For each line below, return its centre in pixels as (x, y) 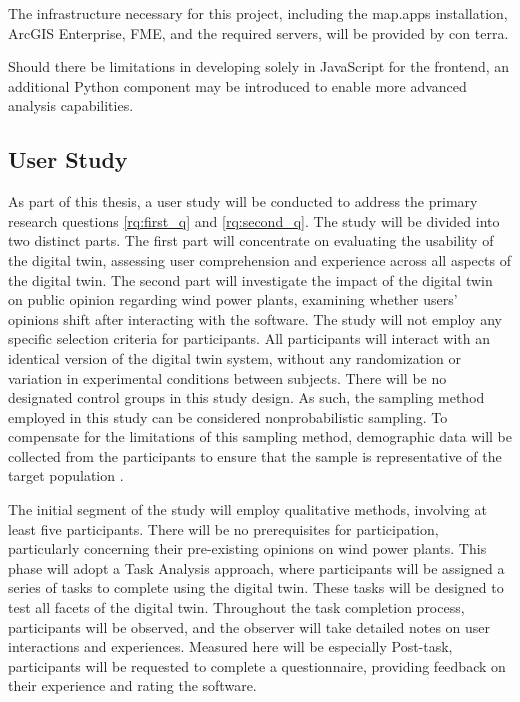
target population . (66, 475)
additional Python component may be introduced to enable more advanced (237, 85)
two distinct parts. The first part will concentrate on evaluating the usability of (251, 240)
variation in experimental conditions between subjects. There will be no (227, 377)
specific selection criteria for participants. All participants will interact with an (249, 338)
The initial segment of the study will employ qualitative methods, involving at (247, 509)
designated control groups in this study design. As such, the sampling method (246, 397)
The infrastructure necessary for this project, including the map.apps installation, (258, 13)
